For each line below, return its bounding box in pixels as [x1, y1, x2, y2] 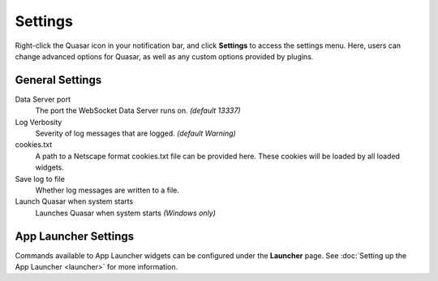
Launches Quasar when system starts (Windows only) [35, 208, 217, 218]
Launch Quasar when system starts [15, 197, 134, 206]
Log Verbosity [15, 117, 62, 127]
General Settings [15, 73, 102, 87]
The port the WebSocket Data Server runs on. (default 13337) [35, 106, 241, 115]
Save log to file [15, 174, 65, 184]
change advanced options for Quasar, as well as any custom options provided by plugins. [15, 51, 314, 61]
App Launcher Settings [15, 229, 135, 243]
